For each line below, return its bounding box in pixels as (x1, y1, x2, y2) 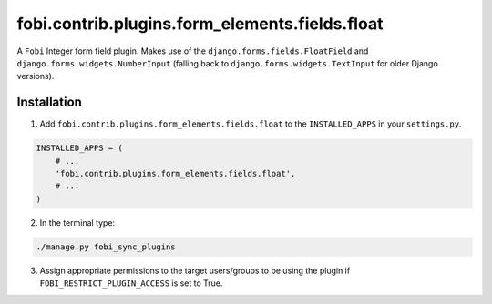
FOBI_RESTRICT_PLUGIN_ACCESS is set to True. (39, 278, 223, 289)
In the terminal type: (39, 217, 116, 228)
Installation (16, 95, 82, 110)
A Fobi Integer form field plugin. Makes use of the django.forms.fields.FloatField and (16, 46, 369, 56)
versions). (16, 71, 55, 82)
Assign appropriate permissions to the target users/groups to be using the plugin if (39, 265, 351, 276)
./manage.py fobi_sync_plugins (36, 241, 177, 252)
